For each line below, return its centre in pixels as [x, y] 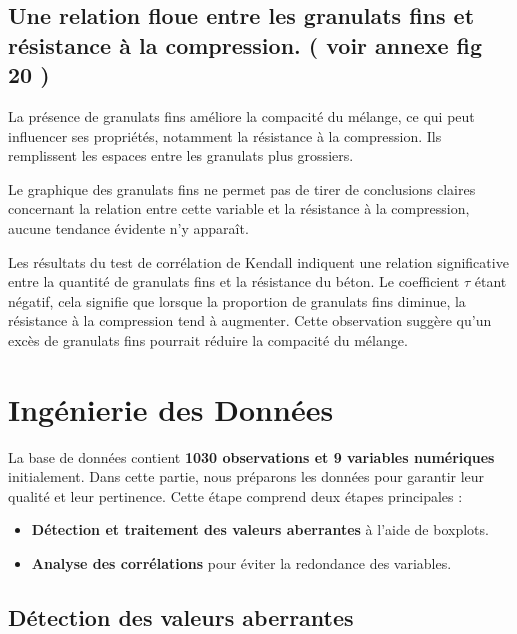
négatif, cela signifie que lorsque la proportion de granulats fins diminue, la [237, 300]
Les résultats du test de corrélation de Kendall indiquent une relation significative [258, 261]
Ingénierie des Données [171, 408]
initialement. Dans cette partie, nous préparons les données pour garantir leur [246, 476]
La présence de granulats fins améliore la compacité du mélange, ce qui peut [241, 115]
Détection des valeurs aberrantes [181, 617]
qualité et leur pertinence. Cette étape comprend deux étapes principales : [235, 495]
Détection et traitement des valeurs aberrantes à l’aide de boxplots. [260, 529]
